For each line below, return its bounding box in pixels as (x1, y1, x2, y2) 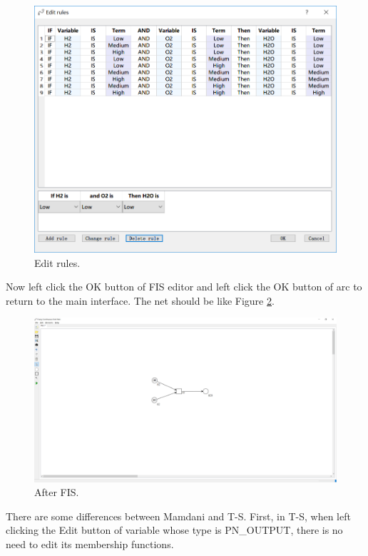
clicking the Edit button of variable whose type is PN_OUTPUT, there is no (6, 522, 343, 537)
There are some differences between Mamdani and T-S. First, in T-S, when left (6, 508, 351, 523)
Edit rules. (34, 255, 81, 270)
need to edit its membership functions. (6, 536, 174, 551)
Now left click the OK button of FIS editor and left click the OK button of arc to (6, 279, 362, 294)
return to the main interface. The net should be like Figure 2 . (6, 293, 275, 308)
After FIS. (34, 485, 79, 500)
